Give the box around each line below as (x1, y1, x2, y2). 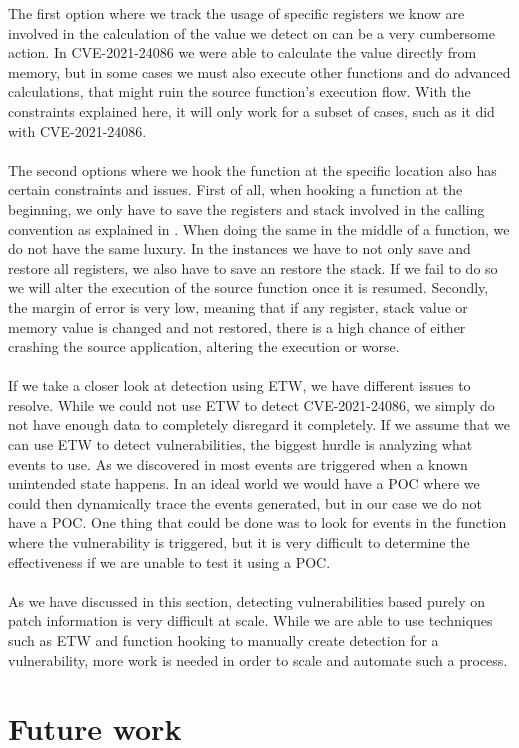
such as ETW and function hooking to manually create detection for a (8, 630, 439, 650)
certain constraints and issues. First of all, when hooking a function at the (8, 179, 463, 200)
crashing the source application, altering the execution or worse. (8, 336, 400, 357)
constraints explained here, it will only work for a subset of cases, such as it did (8, 100, 495, 121)
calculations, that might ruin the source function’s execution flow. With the (8, 81, 471, 102)
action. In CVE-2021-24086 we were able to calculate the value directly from (8, 42, 477, 63)
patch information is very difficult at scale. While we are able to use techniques (8, 610, 493, 631)
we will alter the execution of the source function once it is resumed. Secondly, (8, 277, 489, 298)
